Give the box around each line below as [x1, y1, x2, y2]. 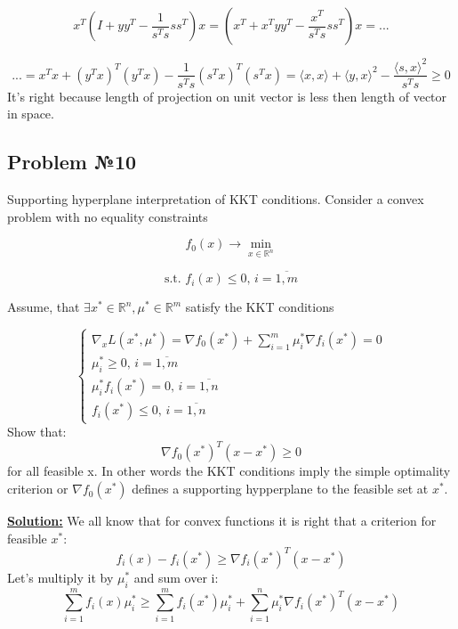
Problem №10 [7, 148, 137, 176]
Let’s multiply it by [7, 568, 114, 586]
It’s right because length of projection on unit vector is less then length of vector [7, 86, 447, 105]
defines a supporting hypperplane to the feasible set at [132, 479, 429, 498]
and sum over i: [133, 568, 219, 586]
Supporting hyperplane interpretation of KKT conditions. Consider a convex [7, 189, 424, 208]
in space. [7, 104, 54, 123]
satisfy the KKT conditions [185, 298, 334, 316]
